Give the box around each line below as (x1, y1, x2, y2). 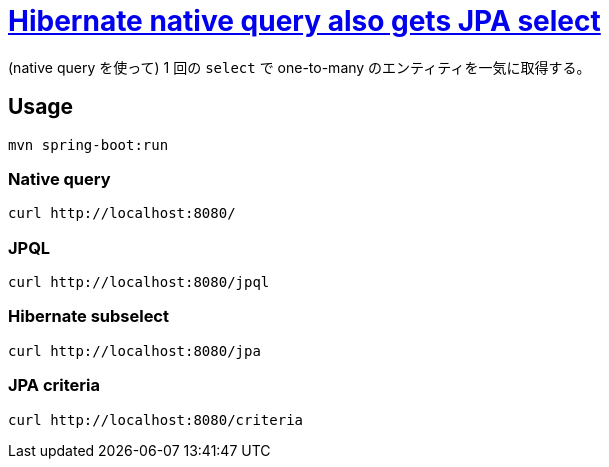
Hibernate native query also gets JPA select (8, 4, 601, 38)
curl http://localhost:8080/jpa (8, 342, 261, 359)
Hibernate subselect (8, 306, 169, 327)
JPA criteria (8, 375, 100, 396)
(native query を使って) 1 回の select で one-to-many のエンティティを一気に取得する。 (8, 58, 591, 76)
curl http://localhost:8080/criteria (8, 411, 304, 428)
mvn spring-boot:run (8, 136, 169, 153)
